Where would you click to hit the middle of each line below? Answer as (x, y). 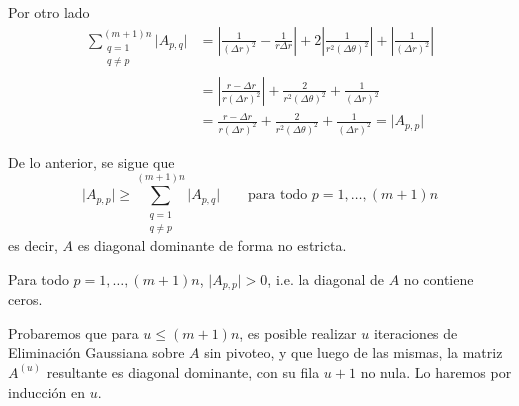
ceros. (25, 299)
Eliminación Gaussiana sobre (96, 352)
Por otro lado (49, 12)
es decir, (33, 245)
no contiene (438, 278)
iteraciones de (415, 332)
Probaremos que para (73, 332)
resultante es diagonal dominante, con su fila (183, 371)
